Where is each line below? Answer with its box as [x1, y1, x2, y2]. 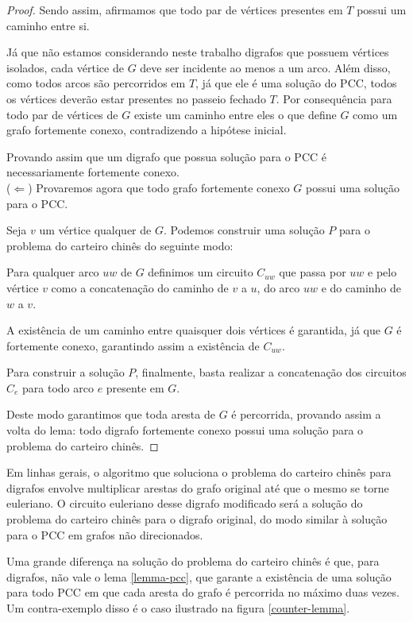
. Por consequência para [276, 90, 392, 106]
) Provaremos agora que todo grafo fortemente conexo [28, 179, 290, 195]
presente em [106, 379, 164, 396]
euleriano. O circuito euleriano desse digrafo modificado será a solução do [6, 495, 363, 512]
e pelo [368, 264, 397, 280]
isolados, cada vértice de [6, 59, 124, 75]
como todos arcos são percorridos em [6, 75, 186, 91]
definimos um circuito [148, 264, 253, 280]
